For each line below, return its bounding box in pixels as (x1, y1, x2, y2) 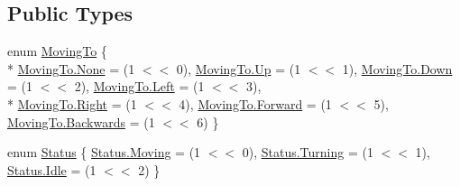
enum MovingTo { (7, 42, 107, 60)
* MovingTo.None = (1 (7, 59, 135, 78)
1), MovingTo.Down (342, 59, 453, 78)
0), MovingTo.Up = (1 (176, 59, 301, 78)
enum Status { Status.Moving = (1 (7, 143, 201, 162)
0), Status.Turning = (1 (242, 143, 373, 162)
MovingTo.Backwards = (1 (7, 112, 155, 131)
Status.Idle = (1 (7, 160, 97, 179)
